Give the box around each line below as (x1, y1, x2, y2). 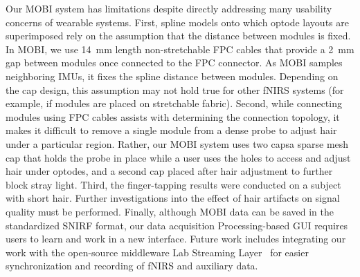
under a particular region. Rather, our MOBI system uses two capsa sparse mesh (6, 136, 349, 151)
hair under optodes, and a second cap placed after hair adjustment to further (6, 164, 333, 178)
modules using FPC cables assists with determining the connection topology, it (6, 109, 340, 124)
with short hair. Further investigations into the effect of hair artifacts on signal (6, 191, 340, 205)
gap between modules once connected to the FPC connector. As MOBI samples (6, 55, 343, 70)
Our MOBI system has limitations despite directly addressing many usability (6, 1, 332, 15)
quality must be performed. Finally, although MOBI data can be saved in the (6, 204, 334, 218)
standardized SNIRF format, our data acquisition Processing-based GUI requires (6, 218, 348, 232)
